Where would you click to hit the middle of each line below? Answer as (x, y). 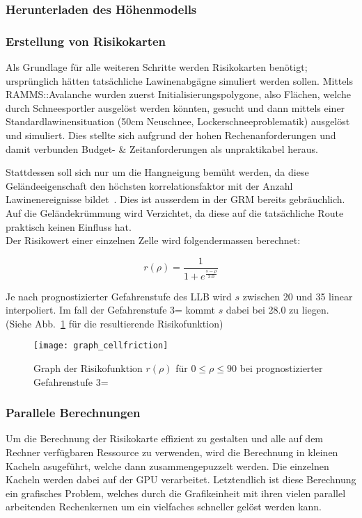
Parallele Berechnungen (73, 413)
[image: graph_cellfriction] (101, 346)
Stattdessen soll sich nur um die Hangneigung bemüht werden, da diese (157, 172)
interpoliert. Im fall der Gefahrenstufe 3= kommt (110, 310)
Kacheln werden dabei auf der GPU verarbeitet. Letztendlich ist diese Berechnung (181, 479)
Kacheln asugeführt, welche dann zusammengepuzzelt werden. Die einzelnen (167, 466)
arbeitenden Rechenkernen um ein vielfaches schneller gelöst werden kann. (164, 507)
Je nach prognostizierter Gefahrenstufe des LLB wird (119, 296)
